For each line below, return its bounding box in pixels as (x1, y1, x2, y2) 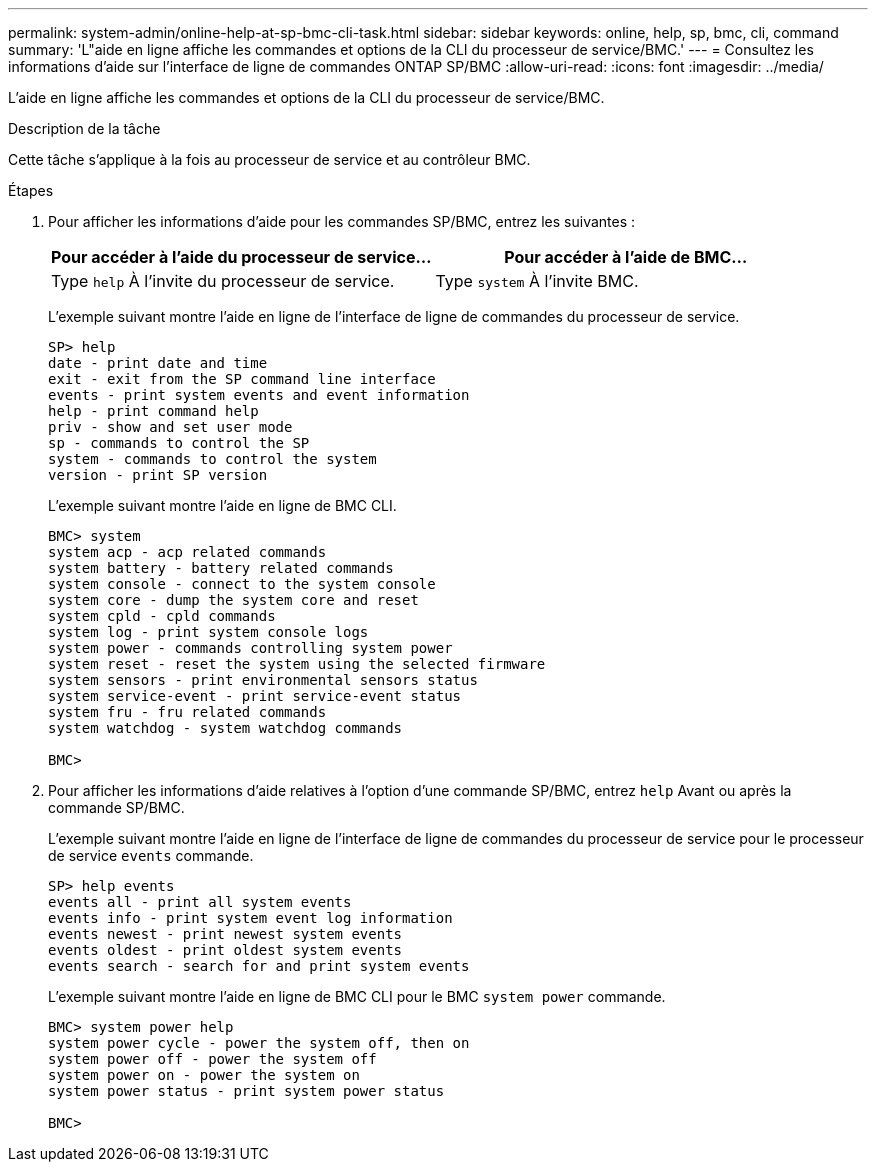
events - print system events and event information (48, 387, 470, 403)
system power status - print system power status (48, 1083, 445, 1099)
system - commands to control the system (48, 451, 377, 467)
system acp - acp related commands (48, 544, 327, 560)
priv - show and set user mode (48, 419, 293, 435)
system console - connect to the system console (48, 576, 436, 592)
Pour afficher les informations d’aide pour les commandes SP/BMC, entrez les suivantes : (48, 213, 636, 230)
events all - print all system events (48, 894, 352, 910)
